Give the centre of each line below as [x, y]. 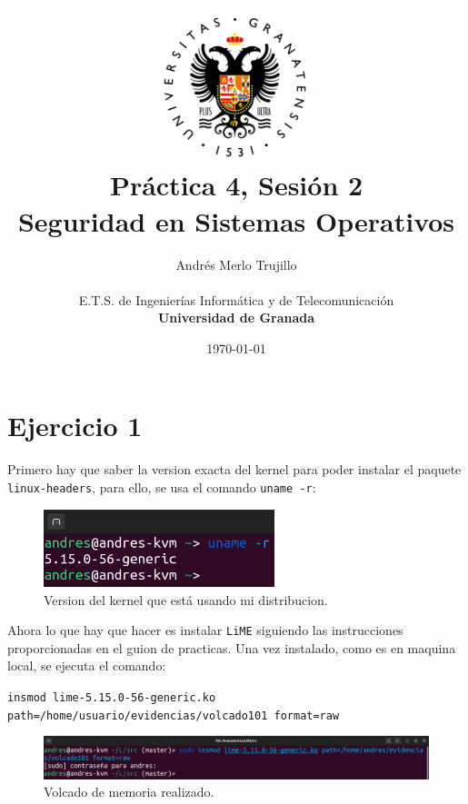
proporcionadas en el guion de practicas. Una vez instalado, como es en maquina [232, 647]
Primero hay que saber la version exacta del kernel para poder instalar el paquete [234, 469]
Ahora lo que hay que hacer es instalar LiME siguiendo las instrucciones [205, 630]
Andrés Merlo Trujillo [236, 264]
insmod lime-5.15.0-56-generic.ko [112, 698]
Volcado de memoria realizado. [129, 792]
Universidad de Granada [236, 318]
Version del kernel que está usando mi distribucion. [186, 599]
